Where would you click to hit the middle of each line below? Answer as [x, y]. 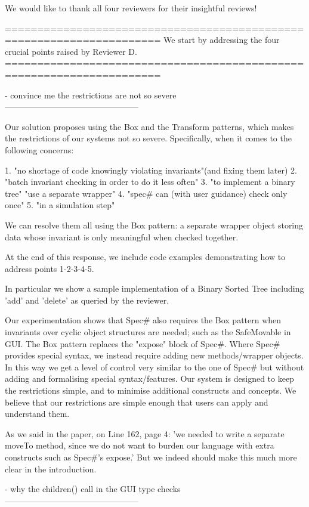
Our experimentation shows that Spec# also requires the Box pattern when [143, 320]
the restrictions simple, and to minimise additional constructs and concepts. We [151, 390]
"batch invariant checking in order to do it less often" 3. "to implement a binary [150, 182]
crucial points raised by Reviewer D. [71, 51]
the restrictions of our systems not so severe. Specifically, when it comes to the [148, 138]
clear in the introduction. [51, 469]
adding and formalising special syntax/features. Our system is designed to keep [149, 378]
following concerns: [39, 149]
